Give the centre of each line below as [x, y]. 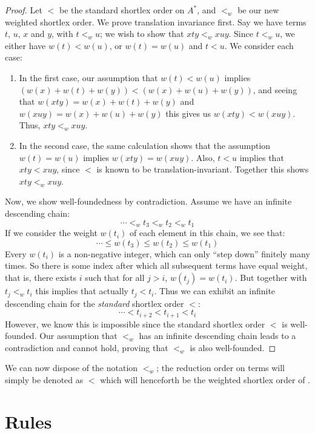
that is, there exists [41, 278]
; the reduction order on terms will [221, 368]
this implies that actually [82, 291]
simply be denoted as [44, 379]
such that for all [115, 278]
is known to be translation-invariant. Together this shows [203, 169]
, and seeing [275, 89]
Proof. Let [24, 10]
